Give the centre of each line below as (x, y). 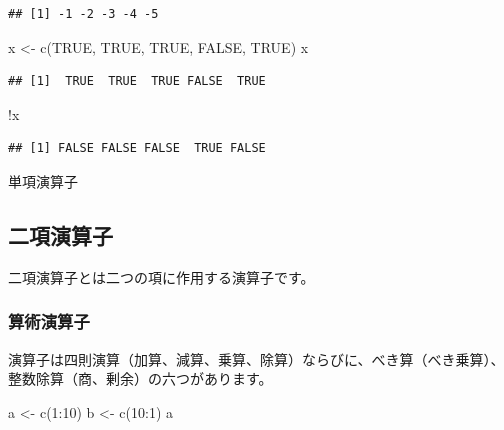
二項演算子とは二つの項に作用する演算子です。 (161, 276)
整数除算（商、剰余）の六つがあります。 (140, 378)
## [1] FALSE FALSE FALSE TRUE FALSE (137, 148)
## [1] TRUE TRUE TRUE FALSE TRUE (137, 81)
